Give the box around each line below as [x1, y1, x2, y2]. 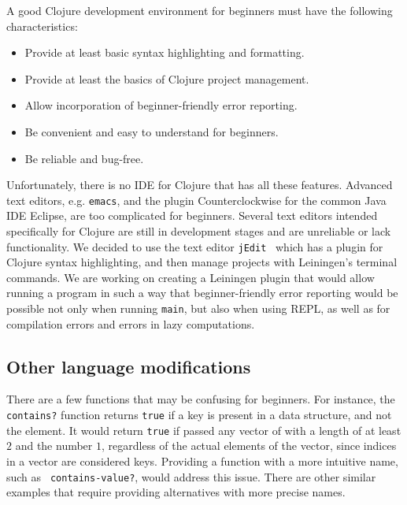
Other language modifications [6, 354, 251, 378]
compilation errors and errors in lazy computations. [6, 315, 255, 332]
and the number [15, 437, 93, 454]
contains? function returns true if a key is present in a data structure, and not [6, 407, 392, 423]
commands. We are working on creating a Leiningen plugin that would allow [6, 269, 375, 285]
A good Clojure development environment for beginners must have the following [6, 2, 393, 18]
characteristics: [6, 17, 78, 34]
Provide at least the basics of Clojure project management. [24, 70, 309, 87]
